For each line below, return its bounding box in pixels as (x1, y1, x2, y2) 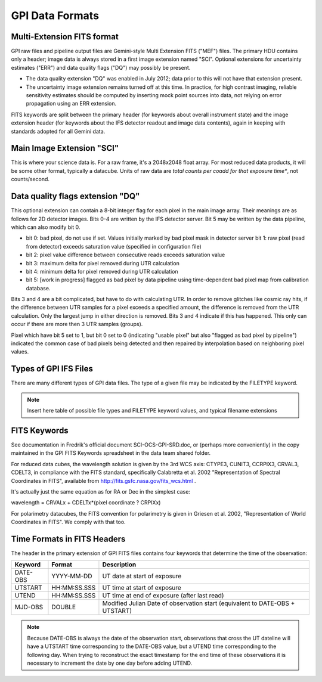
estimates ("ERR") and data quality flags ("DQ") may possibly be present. (11, 64, 191, 71)
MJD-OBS (14, 603, 44, 611)
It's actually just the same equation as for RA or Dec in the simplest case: (11, 488, 191, 495)
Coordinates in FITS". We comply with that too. (11, 519, 126, 526)
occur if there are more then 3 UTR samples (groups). (11, 321, 143, 328)
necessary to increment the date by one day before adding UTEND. (27, 659, 193, 666)
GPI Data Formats (11, 9, 100, 22)
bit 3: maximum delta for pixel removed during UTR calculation (26, 259, 180, 266)
